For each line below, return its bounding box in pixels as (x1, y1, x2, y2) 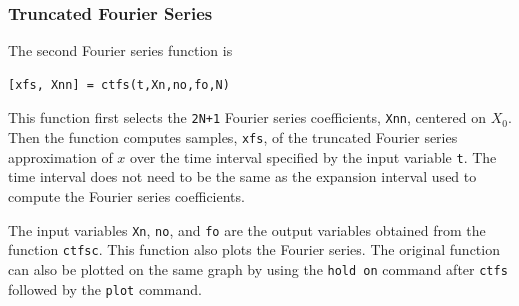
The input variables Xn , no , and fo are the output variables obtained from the (8, 219, 486, 240)
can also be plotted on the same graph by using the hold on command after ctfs (8, 258, 508, 279)
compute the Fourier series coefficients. (8, 185, 245, 206)
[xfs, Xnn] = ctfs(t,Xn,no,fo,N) (8, 77, 230, 92)
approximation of (8, 146, 113, 167)
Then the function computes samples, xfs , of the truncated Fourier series (8, 127, 458, 148)
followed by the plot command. (8, 278, 202, 299)
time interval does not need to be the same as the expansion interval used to (8, 166, 477, 187)
